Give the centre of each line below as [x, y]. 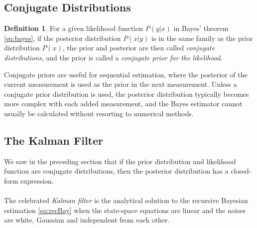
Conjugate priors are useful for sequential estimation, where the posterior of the [126, 74]
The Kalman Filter [54, 140]
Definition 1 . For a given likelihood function [74, 28]
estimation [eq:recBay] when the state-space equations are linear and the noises [125, 210]
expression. [37, 180]
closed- [241, 171]
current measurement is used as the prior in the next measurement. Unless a [121, 84]
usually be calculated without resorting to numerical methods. [99, 113]
